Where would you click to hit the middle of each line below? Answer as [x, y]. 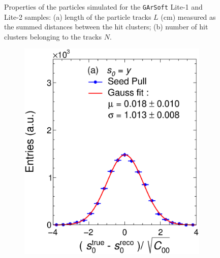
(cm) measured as [188, 16]
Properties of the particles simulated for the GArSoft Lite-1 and [103, 7]
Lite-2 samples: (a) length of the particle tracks [78, 16]
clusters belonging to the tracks [53, 36]
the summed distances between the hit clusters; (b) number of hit [106, 27]
